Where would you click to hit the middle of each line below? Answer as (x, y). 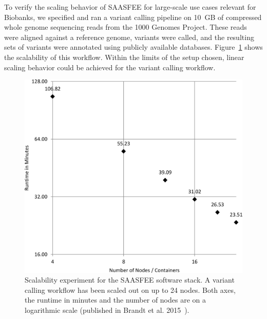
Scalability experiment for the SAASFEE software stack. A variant (130, 280)
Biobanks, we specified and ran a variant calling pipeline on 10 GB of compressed (133, 17)
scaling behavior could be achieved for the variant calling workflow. (110, 67)
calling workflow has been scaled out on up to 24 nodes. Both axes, (130, 290)
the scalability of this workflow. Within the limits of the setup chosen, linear (124, 57)
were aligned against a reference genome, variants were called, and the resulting (129, 37)
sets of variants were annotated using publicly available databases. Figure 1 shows (133, 47)
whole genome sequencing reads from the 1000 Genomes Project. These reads (126, 27)
